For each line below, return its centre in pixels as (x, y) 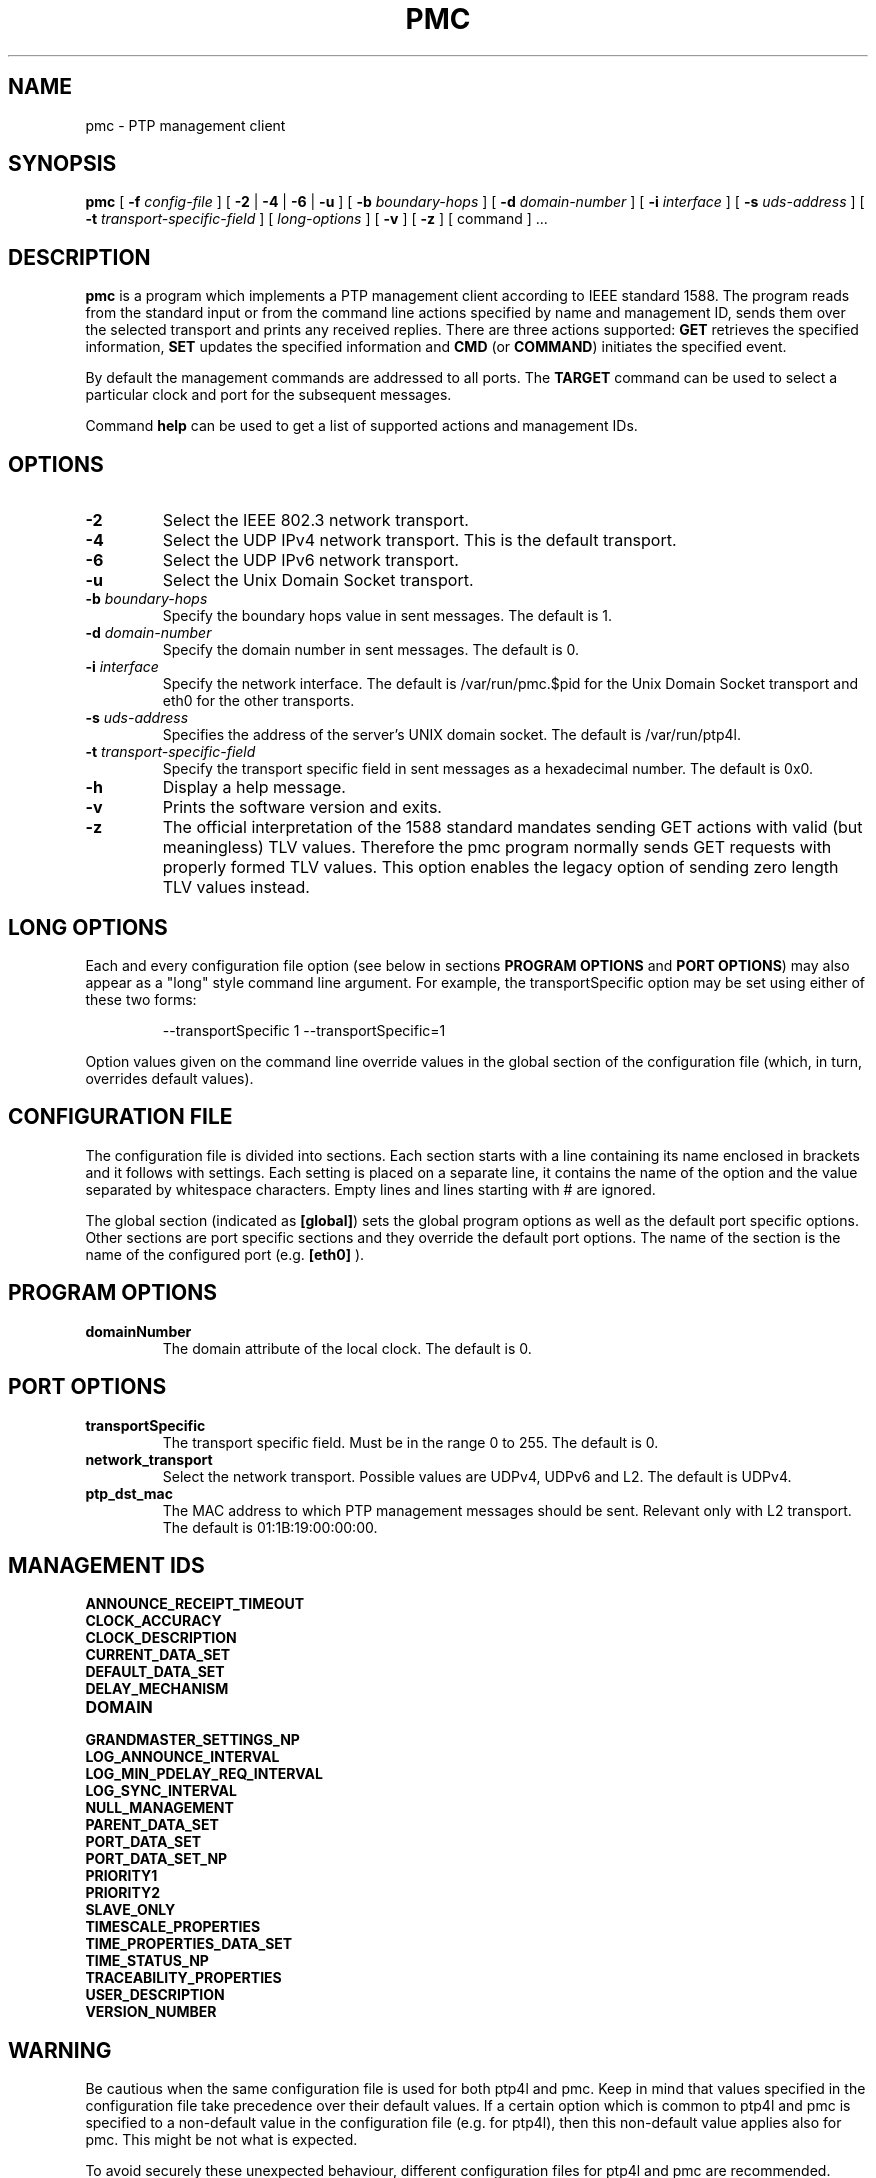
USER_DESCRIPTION (155, 1995)
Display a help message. (254, 787)
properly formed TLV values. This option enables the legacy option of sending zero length (500, 867)
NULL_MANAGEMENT (159, 1808)
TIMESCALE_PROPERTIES (173, 1927)
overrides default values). (169, 1078)
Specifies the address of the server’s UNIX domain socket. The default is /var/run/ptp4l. (451, 735)
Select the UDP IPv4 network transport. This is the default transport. (419, 540)
